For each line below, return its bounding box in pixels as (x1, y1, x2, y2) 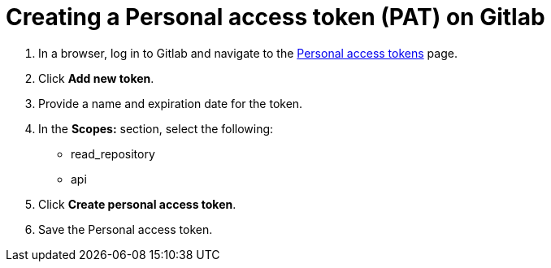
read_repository (71, 146, 155, 161)
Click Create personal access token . (38, 197, 236, 211)
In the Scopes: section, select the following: (38, 121, 274, 136)
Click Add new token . (38, 71, 154, 85)
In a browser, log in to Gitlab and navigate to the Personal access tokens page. (38, 45, 458, 60)
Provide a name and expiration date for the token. (38, 96, 303, 110)
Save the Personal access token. (38, 222, 213, 236)
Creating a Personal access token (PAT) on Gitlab (6, 3, 545, 31)
